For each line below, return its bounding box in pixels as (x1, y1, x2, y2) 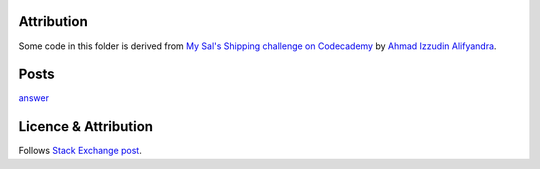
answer (18, 92, 50, 104)
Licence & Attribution (18, 118, 154, 135)
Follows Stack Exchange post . (18, 145, 142, 157)
